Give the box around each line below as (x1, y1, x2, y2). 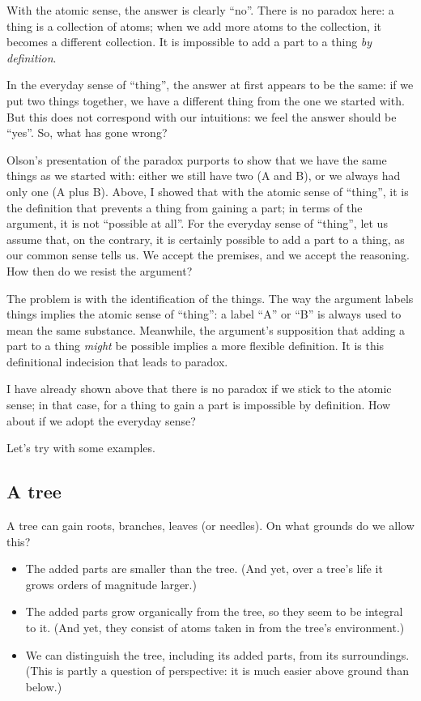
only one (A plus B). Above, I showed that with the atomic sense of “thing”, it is (6, 182, 409, 199)
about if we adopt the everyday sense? (6, 412, 196, 429)
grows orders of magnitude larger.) (25, 575, 197, 592)
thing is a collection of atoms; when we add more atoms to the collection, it (6, 17, 381, 34)
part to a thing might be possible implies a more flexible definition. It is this (6, 337, 385, 354)
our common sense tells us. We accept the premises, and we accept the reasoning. (6, 246, 410, 263)
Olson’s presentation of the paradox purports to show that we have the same (6, 151, 387, 168)
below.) (25, 677, 62, 695)
